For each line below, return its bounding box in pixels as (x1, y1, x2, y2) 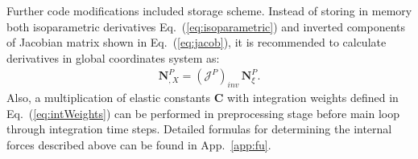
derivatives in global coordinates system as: (6, 49, 220, 66)
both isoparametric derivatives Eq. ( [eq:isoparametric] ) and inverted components (6, 18, 406, 35)
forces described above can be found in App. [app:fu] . (6, 136, 271, 153)
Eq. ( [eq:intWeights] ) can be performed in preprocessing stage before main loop (6, 104, 400, 121)
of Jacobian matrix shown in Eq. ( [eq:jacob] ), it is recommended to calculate (6, 34, 387, 51)
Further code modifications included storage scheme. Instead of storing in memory (6, 2, 412, 18)
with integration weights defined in (227, 89, 399, 106)
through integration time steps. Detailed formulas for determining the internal (6, 120, 392, 137)
